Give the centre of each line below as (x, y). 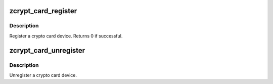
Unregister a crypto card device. (43, 75)
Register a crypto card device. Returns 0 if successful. (66, 36)
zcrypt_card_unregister (47, 50)
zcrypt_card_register (43, 11)
